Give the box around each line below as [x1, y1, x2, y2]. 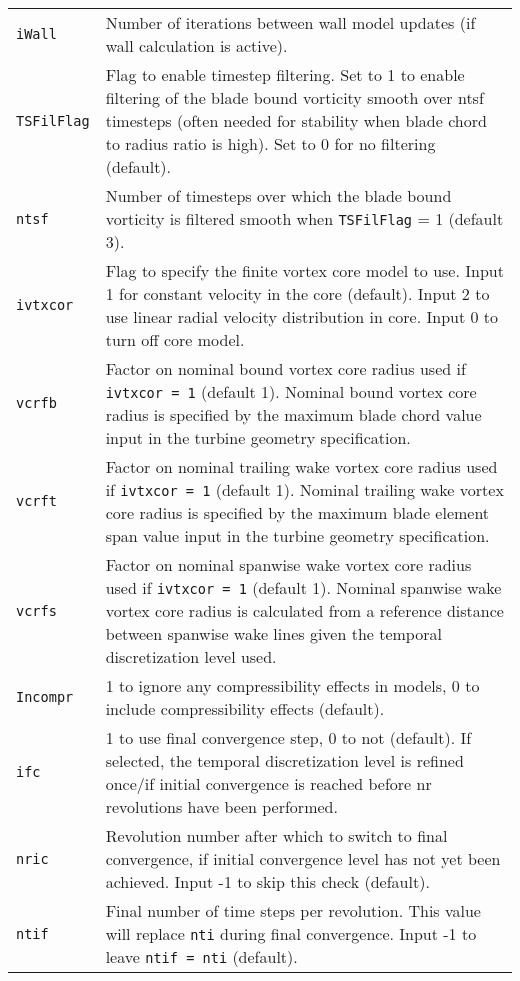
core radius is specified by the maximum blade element [105, 501, 490, 524]
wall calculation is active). [105, 34, 288, 57]
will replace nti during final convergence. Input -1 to [105, 922, 477, 945]
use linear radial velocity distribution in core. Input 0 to [105, 305, 499, 328]
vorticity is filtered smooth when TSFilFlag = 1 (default [105, 207, 504, 230]
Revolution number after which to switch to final [105, 824, 448, 847]
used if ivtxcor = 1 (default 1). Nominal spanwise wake [105, 576, 502, 599]
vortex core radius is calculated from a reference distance [105, 599, 504, 622]
